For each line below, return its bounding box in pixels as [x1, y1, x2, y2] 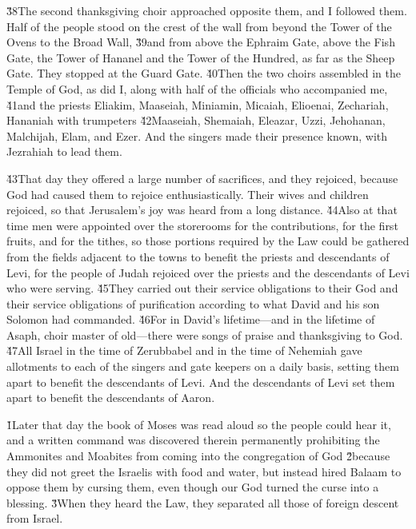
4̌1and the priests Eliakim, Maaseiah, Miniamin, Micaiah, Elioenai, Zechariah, [6, 96, 389, 113]
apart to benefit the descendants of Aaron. [6, 389, 215, 406]
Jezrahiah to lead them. [6, 143, 122, 160]
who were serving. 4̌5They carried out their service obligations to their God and [6, 280, 398, 296]
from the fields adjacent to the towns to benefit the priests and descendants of [6, 248, 390, 264]
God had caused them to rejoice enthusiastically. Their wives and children [6, 185, 369, 202]
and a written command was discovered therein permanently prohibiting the [6, 432, 380, 448]
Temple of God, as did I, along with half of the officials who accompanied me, [6, 80, 388, 97]
